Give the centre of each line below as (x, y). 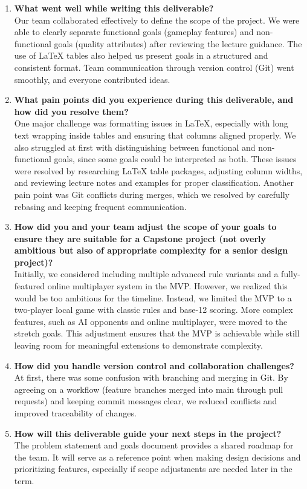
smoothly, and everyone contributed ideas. (92, 79)
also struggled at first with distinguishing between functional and (135, 147)
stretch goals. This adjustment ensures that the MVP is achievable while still (157, 333)
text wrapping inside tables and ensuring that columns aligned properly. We (155, 135)
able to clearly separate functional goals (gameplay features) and (134, 32)
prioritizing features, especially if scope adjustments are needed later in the (153, 469)
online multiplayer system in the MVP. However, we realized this (167, 286)
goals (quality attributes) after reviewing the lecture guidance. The (178, 43)
